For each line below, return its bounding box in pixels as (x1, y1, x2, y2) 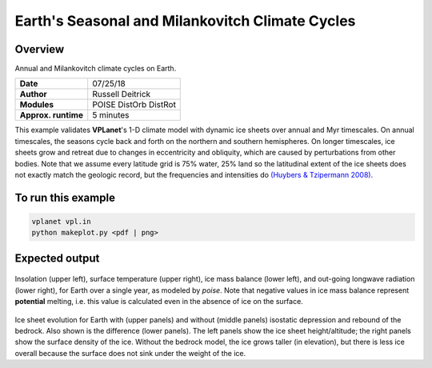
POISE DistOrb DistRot (92, 99, 176, 110)
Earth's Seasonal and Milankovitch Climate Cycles (14, 12, 356, 30)
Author (19, 89, 47, 100)
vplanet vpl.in (31, 217, 91, 226)
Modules (19, 99, 54, 110)
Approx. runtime (19, 110, 84, 121)
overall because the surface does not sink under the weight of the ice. (14, 348, 246, 358)
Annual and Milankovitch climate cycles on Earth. (14, 64, 177, 74)
